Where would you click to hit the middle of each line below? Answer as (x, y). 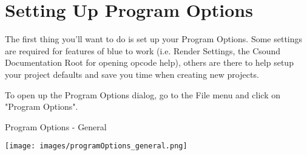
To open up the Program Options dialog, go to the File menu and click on (143, 94)
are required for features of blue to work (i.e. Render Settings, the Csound (143, 50)
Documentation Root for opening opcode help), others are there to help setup (149, 62)
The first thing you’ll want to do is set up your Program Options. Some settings (154, 39)
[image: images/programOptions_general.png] (96, 146)
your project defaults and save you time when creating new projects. (132, 74)
